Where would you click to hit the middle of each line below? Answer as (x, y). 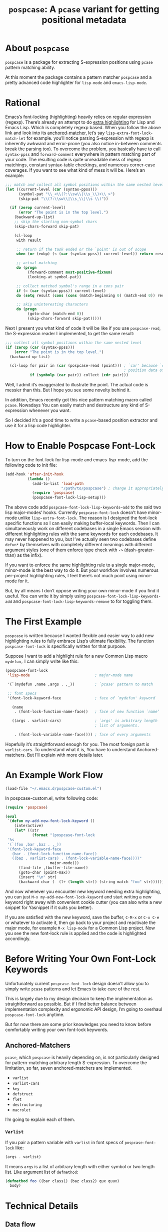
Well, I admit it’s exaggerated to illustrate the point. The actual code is (77, 385)
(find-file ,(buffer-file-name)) (53, 868)
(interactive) (29, 826)
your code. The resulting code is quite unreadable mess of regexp (73, 159)
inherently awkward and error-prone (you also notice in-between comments (83, 143)
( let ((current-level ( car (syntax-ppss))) (51, 189)
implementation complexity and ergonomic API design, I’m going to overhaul (84, 1009)
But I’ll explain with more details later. (65, 755)
